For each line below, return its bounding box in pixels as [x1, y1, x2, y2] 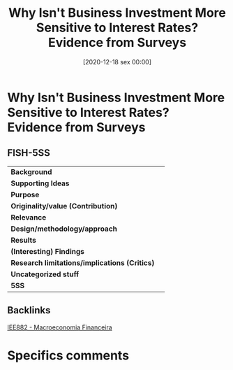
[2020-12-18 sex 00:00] [82, 57, 152, 66]
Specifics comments [7, 348, 130, 363]
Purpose [10, 190, 40, 199]
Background [10, 166, 52, 176]
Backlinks [7, 304, 51, 316]
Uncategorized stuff [10, 269, 80, 279]
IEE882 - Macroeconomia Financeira [7, 323, 113, 332]
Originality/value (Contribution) [10, 201, 118, 211]
